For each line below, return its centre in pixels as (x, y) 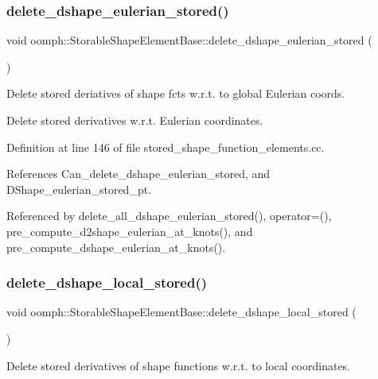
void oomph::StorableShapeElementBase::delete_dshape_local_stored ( (181, 312)
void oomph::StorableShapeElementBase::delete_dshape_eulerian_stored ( (189, 40)
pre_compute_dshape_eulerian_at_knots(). (116, 247)
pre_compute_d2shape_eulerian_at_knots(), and (130, 231)
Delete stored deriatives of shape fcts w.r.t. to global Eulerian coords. (176, 93)
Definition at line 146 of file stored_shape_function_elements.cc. (166, 147)
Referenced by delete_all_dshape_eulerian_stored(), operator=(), (169, 216)
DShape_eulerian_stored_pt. (79, 189)
